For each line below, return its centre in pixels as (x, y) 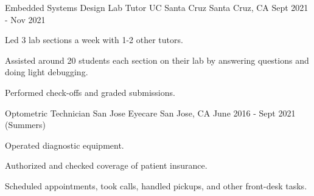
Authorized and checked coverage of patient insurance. (106, 165)
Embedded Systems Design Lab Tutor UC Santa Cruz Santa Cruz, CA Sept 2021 (157, 7)
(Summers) (26, 125)
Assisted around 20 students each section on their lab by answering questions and (157, 60)
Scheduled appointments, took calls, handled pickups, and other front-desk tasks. (156, 185)
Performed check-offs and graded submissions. (90, 92)
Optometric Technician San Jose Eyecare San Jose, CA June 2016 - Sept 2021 (150, 113)
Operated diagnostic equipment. (65, 145)
